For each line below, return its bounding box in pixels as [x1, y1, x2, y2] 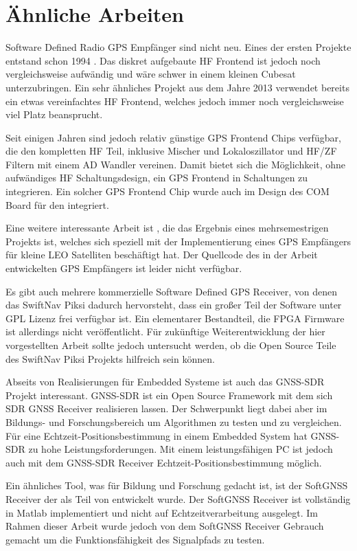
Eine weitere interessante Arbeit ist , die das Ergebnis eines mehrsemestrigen [5, 221, 329, 235]
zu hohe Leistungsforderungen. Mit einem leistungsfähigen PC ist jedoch [28, 442, 333, 456]
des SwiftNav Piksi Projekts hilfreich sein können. [5, 351, 215, 366]
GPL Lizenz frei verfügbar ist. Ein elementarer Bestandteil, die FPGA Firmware [5, 311, 345, 325]
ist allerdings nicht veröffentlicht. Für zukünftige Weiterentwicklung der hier [5, 324, 325, 339]
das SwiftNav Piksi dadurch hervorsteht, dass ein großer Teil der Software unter [5, 297, 342, 312]
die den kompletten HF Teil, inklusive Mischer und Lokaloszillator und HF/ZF [5, 144, 337, 158]
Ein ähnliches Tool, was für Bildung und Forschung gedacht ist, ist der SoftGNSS [5, 478, 348, 493]
